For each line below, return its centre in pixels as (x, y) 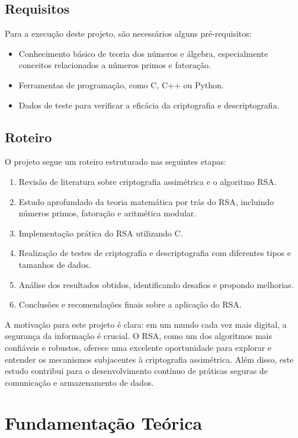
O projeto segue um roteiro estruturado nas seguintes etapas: (116, 162)
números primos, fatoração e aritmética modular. (108, 213)
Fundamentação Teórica (104, 423)
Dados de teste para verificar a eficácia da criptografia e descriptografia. (149, 105)
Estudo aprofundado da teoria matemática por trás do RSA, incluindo (146, 201)
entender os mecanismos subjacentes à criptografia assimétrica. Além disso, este (149, 359)
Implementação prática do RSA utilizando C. (101, 233)
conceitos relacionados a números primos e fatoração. (115, 65)
